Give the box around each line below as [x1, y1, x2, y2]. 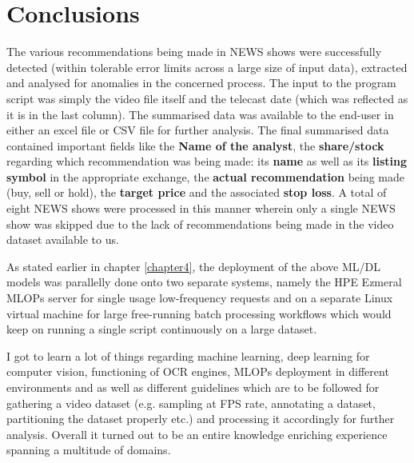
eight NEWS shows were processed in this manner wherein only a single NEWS [6, 200, 396, 217]
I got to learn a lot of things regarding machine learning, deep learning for [6, 347, 370, 364]
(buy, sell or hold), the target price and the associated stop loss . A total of [6, 184, 387, 201]
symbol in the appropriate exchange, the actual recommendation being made [6, 168, 405, 185]
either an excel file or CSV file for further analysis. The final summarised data [6, 122, 389, 138]
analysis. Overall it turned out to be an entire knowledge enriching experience [6, 425, 388, 442]
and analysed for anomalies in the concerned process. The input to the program [6, 74, 396, 91]
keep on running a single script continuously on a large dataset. [6, 321, 317, 337]
